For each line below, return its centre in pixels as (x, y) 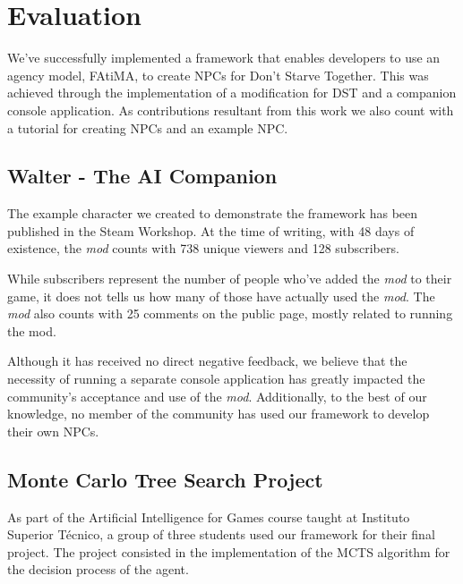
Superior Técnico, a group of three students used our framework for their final (221, 534)
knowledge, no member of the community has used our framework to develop (219, 414)
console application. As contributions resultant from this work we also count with (231, 110)
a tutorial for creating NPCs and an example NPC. (148, 127)
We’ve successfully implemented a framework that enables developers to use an (224, 58)
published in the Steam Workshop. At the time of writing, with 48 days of (211, 230)
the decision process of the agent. (98, 569)
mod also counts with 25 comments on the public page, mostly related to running (230, 313)
